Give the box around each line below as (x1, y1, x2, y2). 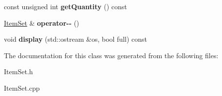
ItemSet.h (4, 66, 33, 77)
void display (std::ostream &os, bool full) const (4, 34, 148, 44)
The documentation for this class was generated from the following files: (4, 50, 219, 60)
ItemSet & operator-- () (4, 17, 79, 28)
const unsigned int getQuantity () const (4, 1, 127, 11)
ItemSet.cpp (4, 82, 40, 93)
